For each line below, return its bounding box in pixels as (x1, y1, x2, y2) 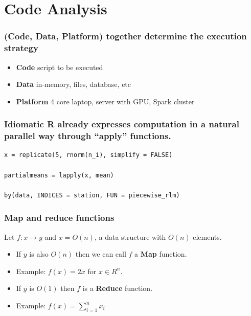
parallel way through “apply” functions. (4, 129, 171, 142)
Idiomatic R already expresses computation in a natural (4, 118, 239, 130)
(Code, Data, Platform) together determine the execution (4, 30, 247, 42)
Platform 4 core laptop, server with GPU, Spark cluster (16, 96, 195, 106)
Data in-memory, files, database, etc (16, 79, 131, 89)
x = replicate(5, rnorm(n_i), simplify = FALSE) (4, 151, 173, 159)
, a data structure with (94, 231, 166, 242)
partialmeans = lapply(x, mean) (4, 171, 114, 179)
